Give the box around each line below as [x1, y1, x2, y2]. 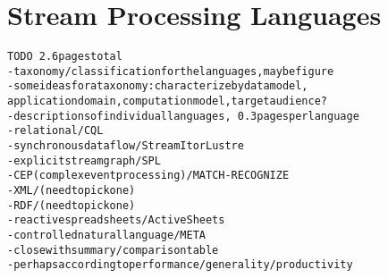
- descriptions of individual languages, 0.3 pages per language [7, 109, 359, 122]
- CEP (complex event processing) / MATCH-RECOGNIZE [7, 169, 290, 182]
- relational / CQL [7, 124, 104, 138]
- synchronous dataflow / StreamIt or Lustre [7, 139, 244, 153]
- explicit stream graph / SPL [7, 154, 161, 167]
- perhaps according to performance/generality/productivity [7, 258, 353, 272]
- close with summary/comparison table [7, 243, 219, 257]
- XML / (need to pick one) [7, 184, 136, 198]
